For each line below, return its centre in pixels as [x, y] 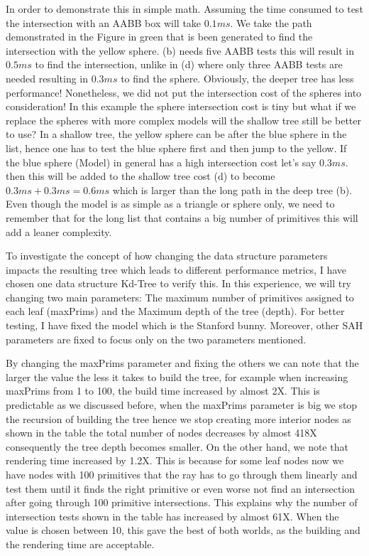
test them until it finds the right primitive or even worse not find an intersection [181, 488]
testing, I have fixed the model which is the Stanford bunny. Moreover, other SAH [184, 325]
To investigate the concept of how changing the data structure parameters [167, 256]
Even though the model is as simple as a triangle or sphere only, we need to [170, 204]
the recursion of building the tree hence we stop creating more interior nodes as [178, 418]
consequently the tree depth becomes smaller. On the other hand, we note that [177, 446]
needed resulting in [47, 78]
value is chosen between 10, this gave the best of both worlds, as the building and [183, 530]
